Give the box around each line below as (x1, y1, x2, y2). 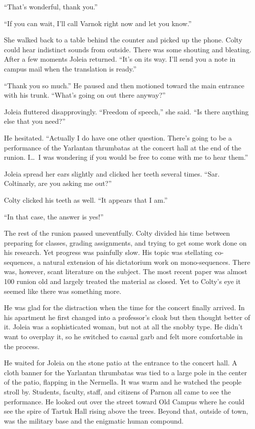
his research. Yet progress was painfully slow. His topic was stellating (4, 247, 213, 257)
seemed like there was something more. (4, 286, 121, 296)
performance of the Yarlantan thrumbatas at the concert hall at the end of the (4, 142, 241, 152)
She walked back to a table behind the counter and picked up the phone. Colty (4, 35, 243, 45)
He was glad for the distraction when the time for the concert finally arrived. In (4, 302, 245, 313)
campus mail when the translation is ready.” (4, 63, 137, 73)
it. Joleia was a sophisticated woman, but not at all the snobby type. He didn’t (4, 322, 243, 332)
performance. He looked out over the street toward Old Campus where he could (4, 396, 245, 406)
